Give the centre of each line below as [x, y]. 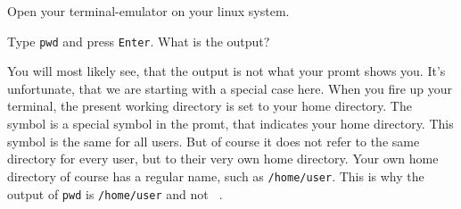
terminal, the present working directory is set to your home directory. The [210, 106]
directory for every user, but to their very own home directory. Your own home [223, 159]
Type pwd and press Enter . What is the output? [139, 41]
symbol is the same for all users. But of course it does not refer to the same [214, 141]
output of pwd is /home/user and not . [115, 193]
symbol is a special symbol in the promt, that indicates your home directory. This [230, 124]
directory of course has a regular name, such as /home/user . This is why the [216, 176]
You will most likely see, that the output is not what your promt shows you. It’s [226, 71]
